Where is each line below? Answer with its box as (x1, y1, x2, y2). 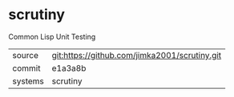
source (12, 49, 38, 60)
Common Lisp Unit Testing (8, 32, 96, 41)
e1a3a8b (51, 62, 87, 73)
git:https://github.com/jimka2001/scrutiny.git (51, 49, 222, 60)
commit (12, 62, 41, 73)
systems (12, 76, 44, 87)
